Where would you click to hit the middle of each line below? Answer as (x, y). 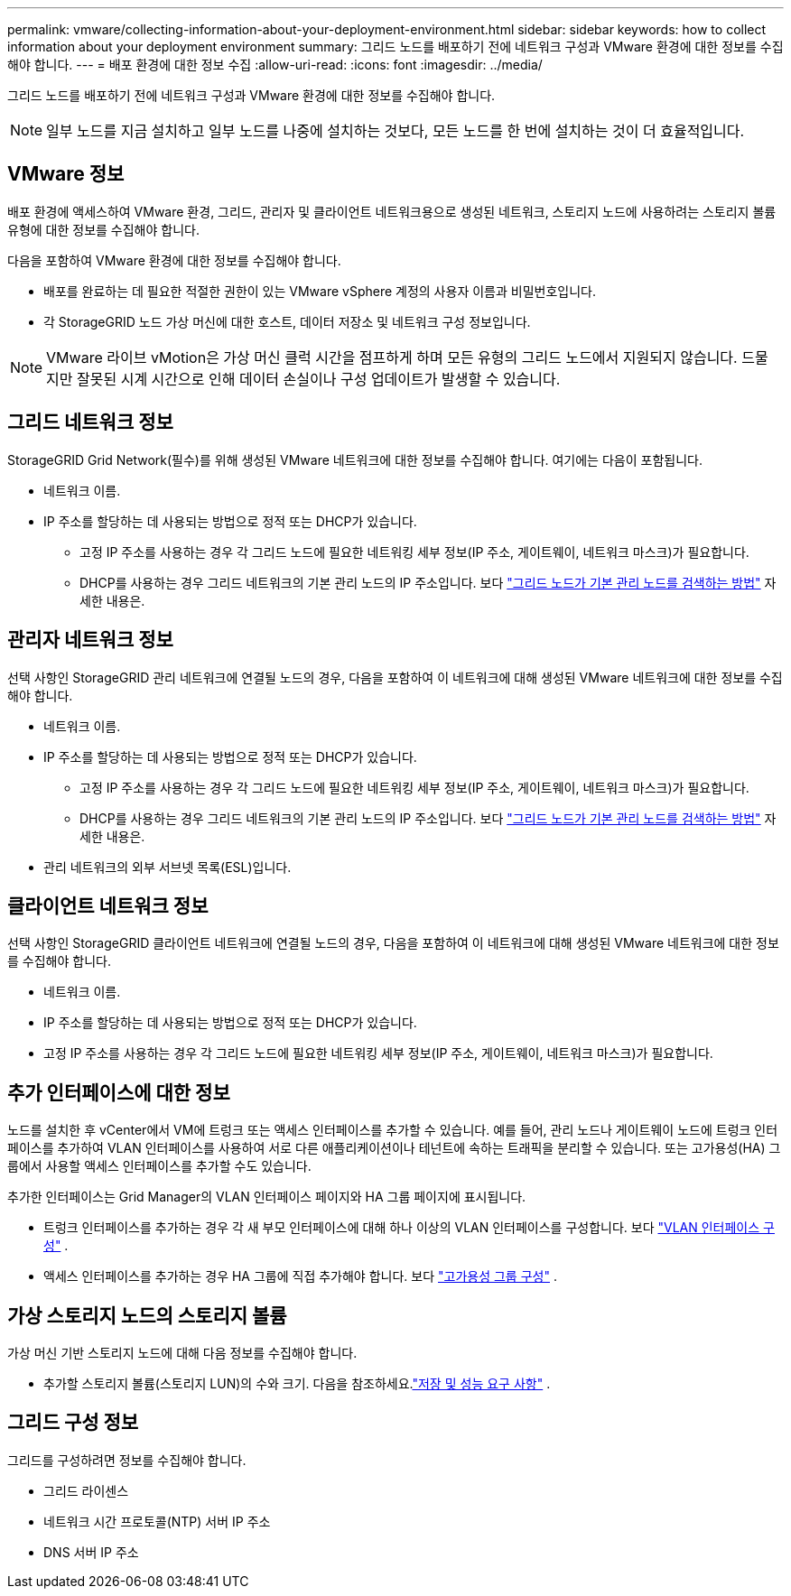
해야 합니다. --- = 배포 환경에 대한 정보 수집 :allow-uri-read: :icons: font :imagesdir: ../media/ (275, 65)
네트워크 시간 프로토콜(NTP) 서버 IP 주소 (157, 1521)
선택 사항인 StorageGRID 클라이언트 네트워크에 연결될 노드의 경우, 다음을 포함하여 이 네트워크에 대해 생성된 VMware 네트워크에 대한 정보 (393, 943)
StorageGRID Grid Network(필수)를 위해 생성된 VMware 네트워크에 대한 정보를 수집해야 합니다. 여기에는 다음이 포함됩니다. (355, 459)
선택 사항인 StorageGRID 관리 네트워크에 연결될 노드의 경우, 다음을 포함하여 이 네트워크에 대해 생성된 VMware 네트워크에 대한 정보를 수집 (395, 677)
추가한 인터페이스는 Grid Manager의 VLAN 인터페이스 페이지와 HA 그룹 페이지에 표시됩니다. (267, 1197)
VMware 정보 (66, 174)
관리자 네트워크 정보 (90, 640)
